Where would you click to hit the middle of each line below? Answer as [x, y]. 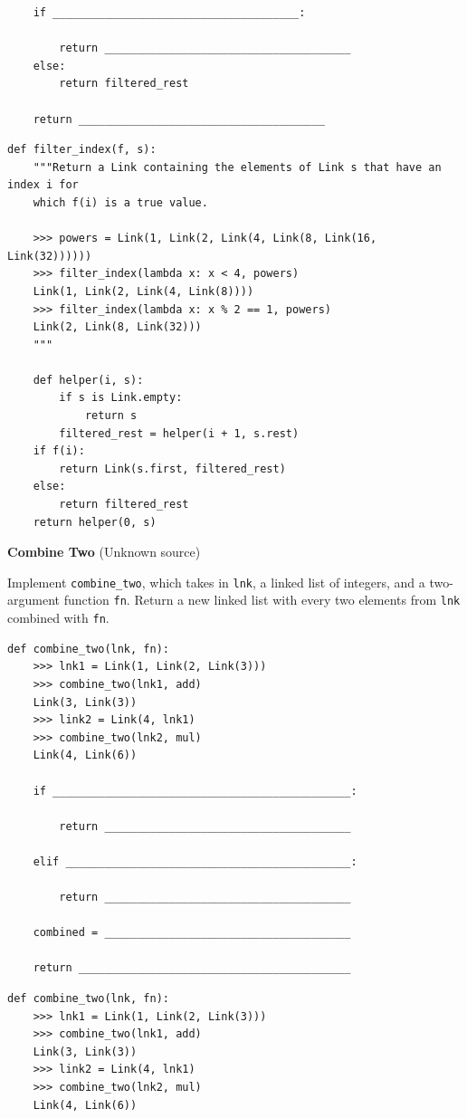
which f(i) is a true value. [120, 202]
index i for [43, 185]
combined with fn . [58, 618]
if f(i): [59, 451]
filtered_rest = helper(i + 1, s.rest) [179, 433]
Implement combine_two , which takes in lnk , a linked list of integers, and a [216, 582]
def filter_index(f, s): [82, 150]
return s [111, 416]
